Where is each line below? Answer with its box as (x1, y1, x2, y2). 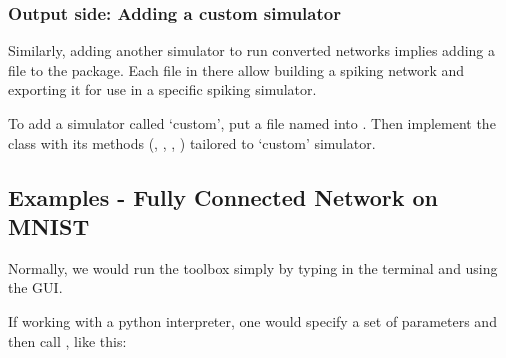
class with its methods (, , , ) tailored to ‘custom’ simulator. (8, 132, 376, 153)
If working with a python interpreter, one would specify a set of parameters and (8, 310, 497, 331)
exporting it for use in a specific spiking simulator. (8, 79, 317, 100)
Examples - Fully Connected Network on (8, 181, 438, 212)
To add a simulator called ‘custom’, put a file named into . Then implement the (8, 113, 496, 133)
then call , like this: (8, 330, 127, 351)
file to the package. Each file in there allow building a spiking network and (8, 59, 465, 80)
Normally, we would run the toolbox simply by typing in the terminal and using (8, 257, 498, 278)
